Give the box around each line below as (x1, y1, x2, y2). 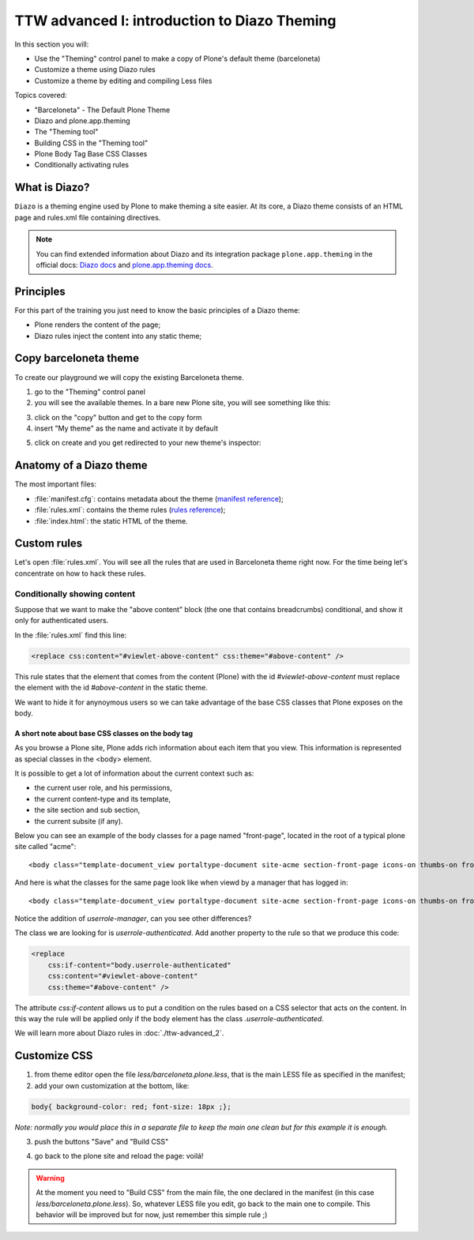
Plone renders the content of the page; (34, 320, 161, 329)
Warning (36, 1173, 65, 1182)
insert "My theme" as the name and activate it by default (34, 423, 219, 434)
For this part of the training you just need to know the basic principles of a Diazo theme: (14, 305, 300, 315)
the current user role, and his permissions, (34, 783, 173, 793)
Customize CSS (14, 1049, 93, 1062)
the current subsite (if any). (34, 816, 123, 825)
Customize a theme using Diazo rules (34, 65, 156, 74)
